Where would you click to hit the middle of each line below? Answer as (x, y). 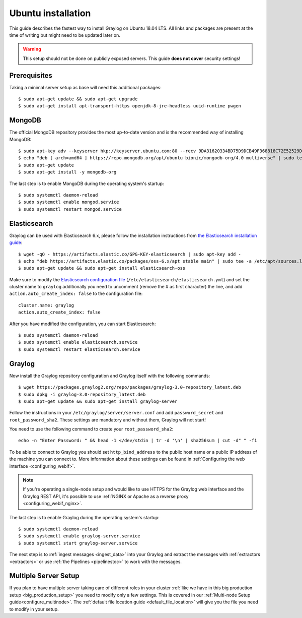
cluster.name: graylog (46, 305)
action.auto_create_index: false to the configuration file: (76, 294)
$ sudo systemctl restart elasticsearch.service (79, 349)
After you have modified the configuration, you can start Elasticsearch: (83, 324)
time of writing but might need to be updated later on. (65, 35)
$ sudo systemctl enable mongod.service (69, 202)
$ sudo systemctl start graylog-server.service (78, 543)
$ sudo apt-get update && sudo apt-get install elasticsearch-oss (102, 268)
